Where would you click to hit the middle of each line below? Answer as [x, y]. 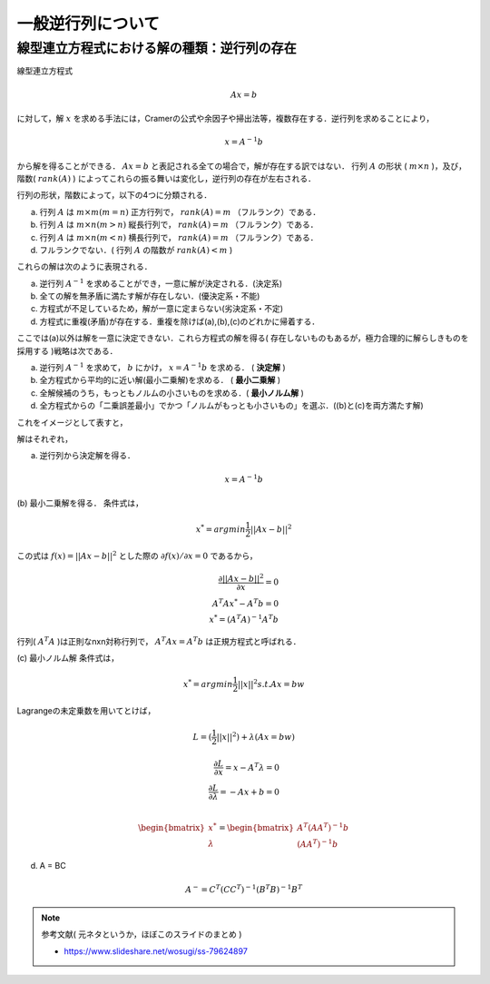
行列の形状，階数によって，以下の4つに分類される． [114, 195]
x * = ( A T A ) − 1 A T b [244, 619]
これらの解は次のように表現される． [84, 267]
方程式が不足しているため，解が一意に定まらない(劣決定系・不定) [162, 309]
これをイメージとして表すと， [72, 422]
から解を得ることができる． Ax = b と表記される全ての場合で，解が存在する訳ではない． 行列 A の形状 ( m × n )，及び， [242, 166]
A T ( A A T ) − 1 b [323, 827]
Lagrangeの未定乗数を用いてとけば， [86, 711]
